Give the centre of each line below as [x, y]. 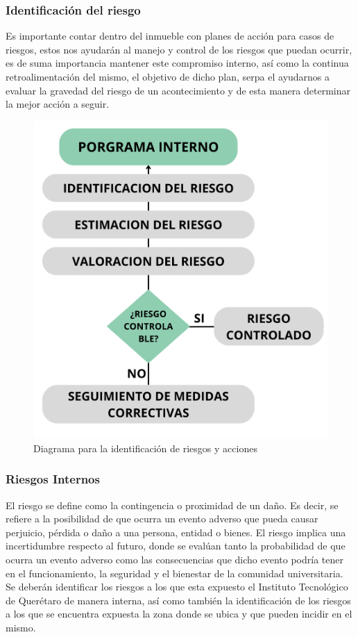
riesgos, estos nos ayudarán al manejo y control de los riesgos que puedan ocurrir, [179, 49]
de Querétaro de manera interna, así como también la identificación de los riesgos [178, 600]
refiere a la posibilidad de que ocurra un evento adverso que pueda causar [162, 519]
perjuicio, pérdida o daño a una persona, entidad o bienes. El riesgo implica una [176, 532]
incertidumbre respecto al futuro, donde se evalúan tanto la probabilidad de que [176, 546]
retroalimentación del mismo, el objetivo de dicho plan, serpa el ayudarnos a [168, 76]
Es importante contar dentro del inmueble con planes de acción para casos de [170, 36]
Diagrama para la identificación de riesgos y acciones [145, 448]
